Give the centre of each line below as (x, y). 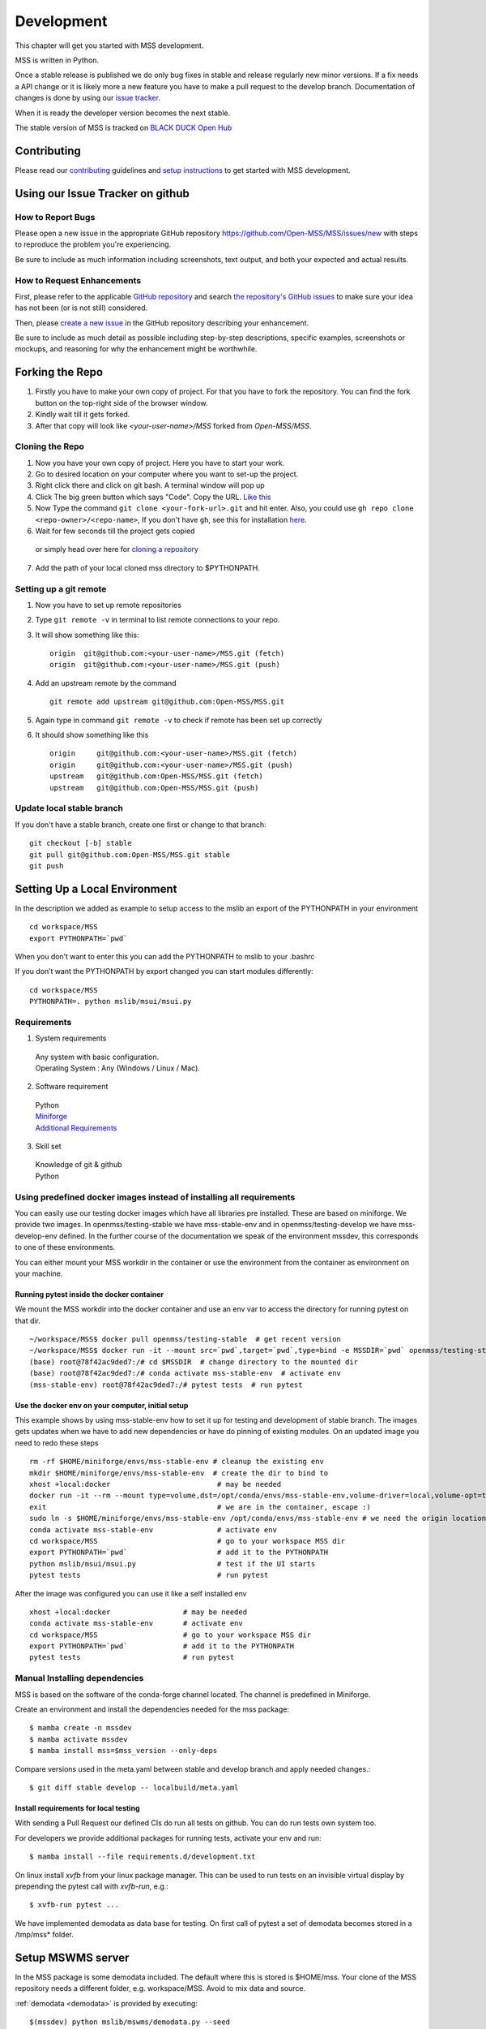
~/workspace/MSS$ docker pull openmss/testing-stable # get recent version (185, 1340)
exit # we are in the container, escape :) (200, 1507)
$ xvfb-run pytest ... (75, 1905)
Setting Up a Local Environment (96, 889)
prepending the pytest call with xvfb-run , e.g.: (92, 1886)
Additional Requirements (76, 1127)
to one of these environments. (65, 1247)
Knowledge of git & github (79, 1165)
